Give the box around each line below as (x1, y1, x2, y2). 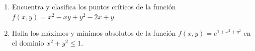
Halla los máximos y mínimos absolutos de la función (12, 28, 176, 38)
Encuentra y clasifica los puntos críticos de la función (12, 1, 176, 11)
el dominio (12, 37, 44, 48)
